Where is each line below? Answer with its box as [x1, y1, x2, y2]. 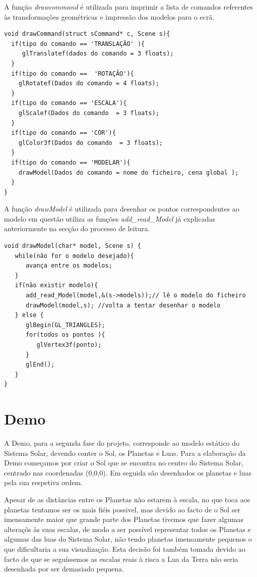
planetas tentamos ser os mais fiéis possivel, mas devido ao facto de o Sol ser [4, 504, 240, 514]
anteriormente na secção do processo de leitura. [4, 223, 150, 234]
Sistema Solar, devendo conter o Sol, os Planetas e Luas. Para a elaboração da [4, 447, 246, 458]
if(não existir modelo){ [15, 282, 98, 289]
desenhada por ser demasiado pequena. [4, 563, 124, 574]
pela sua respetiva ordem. [4, 477, 83, 488]
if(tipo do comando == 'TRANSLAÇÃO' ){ [11, 40, 145, 47]
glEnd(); [25, 361, 55, 369]
